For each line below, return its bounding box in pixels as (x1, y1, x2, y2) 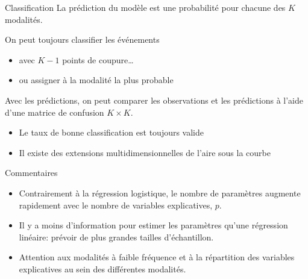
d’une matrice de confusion (5, 105, 104, 118)
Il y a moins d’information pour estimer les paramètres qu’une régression (19, 219, 288, 231)
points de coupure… (62, 53, 134, 66)
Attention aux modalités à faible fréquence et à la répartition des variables (19, 251, 295, 263)
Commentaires (5, 166, 58, 179)
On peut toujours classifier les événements (5, 33, 160, 46)
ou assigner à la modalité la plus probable (19, 74, 174, 86)
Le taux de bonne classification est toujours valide (19, 126, 204, 139)
